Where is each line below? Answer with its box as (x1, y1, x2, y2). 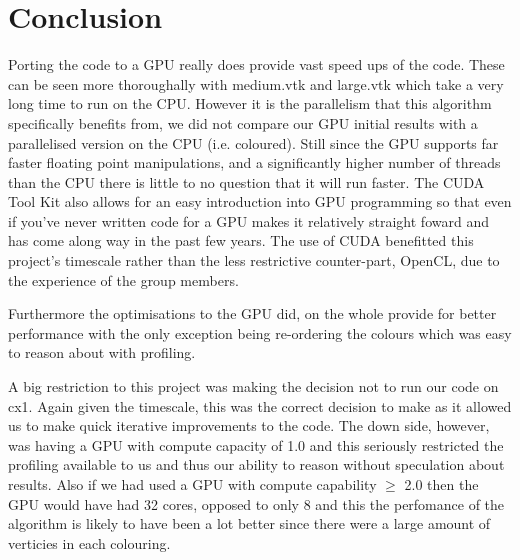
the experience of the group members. (8, 269, 239, 290)
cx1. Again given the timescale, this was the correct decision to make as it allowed (8, 395, 512, 416)
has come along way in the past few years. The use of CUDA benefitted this (8, 230, 474, 251)
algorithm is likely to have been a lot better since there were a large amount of (8, 513, 491, 534)
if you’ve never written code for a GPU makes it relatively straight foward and (8, 210, 489, 231)
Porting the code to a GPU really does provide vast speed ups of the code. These (8, 54, 505, 75)
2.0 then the (404, 474, 479, 494)
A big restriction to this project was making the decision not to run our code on (8, 376, 499, 397)
